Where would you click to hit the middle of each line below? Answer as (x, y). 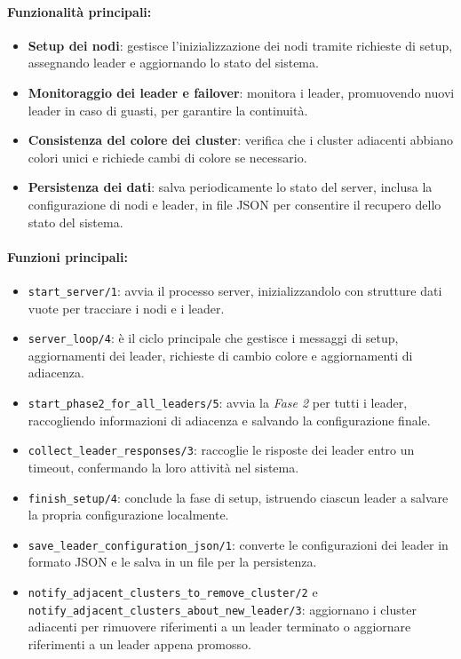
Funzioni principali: (68, 256)
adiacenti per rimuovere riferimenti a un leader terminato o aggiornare (219, 627)
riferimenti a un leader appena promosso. (139, 643)
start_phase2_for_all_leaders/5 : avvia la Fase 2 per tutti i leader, (218, 403)
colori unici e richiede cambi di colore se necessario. (167, 157)
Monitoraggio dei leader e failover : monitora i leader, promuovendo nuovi (241, 92)
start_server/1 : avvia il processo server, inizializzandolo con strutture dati (235, 290)
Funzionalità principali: (79, 11)
